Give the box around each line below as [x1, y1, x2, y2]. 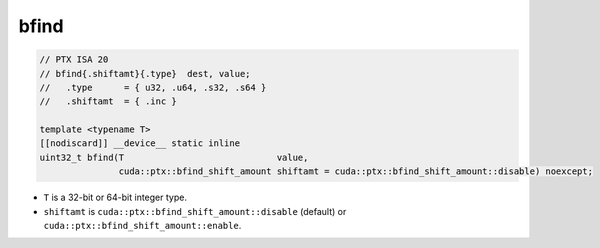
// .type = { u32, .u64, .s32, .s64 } [39, 81, 267, 93]
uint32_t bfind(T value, [39, 151, 309, 163]
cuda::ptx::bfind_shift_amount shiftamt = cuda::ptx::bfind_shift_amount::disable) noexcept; [118, 166, 594, 177]
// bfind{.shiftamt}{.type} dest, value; [39, 68, 251, 79]
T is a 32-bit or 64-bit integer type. [43, 191, 187, 204]
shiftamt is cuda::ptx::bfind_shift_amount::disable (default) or [43, 205, 347, 217]
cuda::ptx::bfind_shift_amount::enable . [43, 220, 242, 232]
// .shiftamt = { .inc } [39, 96, 177, 107]
